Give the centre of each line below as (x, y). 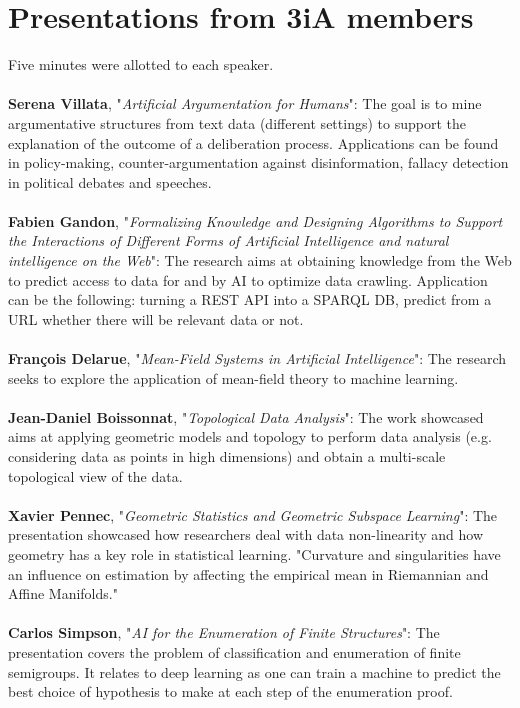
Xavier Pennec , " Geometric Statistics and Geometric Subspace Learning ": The (253, 514)
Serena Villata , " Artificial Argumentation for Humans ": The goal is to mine (245, 103)
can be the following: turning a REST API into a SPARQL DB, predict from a (250, 299)
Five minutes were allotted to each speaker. (141, 64)
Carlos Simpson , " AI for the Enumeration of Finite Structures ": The (224, 632)
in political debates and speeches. (110, 181)
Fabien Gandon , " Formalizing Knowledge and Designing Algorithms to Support (255, 220)
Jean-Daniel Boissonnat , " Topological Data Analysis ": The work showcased (246, 416)
